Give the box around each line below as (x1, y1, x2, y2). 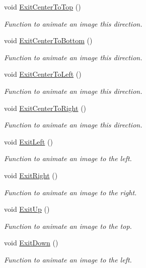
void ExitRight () (4, 170, 58, 180)
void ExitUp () (4, 204, 50, 214)
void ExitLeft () (4, 136, 53, 147)
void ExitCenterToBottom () (4, 35, 93, 46)
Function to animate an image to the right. (4, 187, 137, 197)
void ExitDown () (4, 237, 58, 248)
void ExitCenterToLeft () (4, 69, 82, 79)
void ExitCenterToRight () (4, 102, 87, 113)
